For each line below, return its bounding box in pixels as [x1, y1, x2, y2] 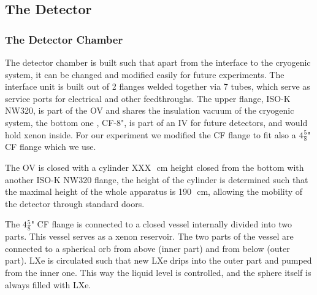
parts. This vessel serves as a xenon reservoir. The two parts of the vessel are [5, 230, 294, 243]
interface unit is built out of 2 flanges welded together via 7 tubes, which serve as [5, 80, 310, 93]
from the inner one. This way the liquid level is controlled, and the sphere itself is [5, 265, 311, 278]
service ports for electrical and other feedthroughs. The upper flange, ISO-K [5, 92, 291, 104]
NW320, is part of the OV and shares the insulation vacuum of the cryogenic [5, 104, 294, 117]
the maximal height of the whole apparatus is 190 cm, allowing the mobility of [5, 185, 303, 198]
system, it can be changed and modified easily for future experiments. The [5, 68, 285, 81]
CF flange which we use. [5, 140, 96, 153]
